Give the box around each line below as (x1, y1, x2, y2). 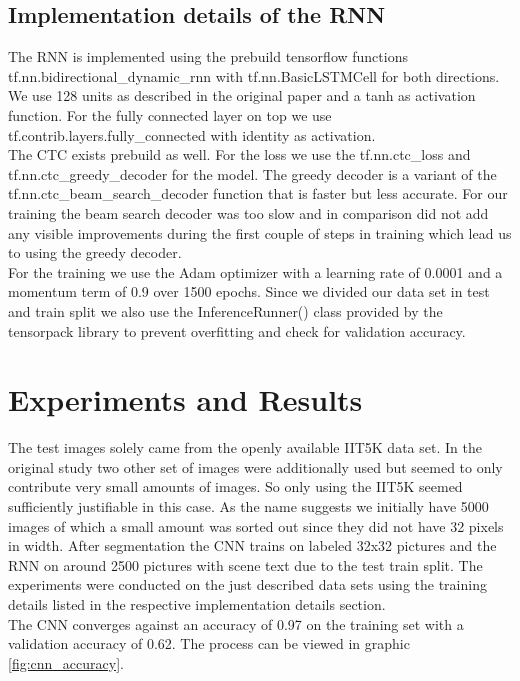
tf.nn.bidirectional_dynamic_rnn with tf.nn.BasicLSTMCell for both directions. (8, 65, 500, 86)
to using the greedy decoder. (8, 242, 182, 263)
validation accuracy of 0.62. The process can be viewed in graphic (8, 633, 410, 654)
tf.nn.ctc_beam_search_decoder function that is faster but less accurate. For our (8, 183, 508, 204)
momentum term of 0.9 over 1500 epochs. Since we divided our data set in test (8, 281, 490, 302)
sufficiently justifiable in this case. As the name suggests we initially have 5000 (8, 496, 489, 517)
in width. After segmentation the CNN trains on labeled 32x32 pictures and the (8, 535, 497, 556)
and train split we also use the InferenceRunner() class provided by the (8, 300, 443, 321)
